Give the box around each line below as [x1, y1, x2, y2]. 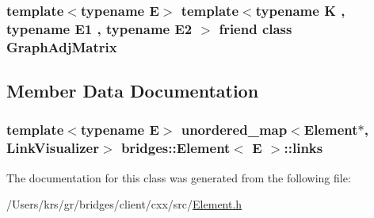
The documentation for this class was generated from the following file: [6, 169, 351, 185]
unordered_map [181, 120, 288, 140]
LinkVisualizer [6, 138, 99, 158]
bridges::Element [120, 138, 231, 158]
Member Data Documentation [6, 78, 259, 103]
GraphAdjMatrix [6, 36, 117, 56]
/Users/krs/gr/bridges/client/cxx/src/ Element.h [6, 196, 242, 212]
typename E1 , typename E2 [6, 18, 193, 38]
